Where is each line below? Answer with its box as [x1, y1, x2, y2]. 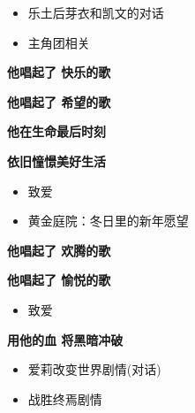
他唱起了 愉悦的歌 [7, 271, 111, 289]
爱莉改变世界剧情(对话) [27, 360, 161, 379]
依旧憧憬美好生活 [7, 151, 106, 170]
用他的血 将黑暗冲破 [7, 330, 124, 348]
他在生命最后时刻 [7, 122, 106, 141]
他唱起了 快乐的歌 [7, 63, 111, 81]
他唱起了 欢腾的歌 [7, 241, 111, 259]
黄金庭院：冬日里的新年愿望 [27, 211, 189, 230]
